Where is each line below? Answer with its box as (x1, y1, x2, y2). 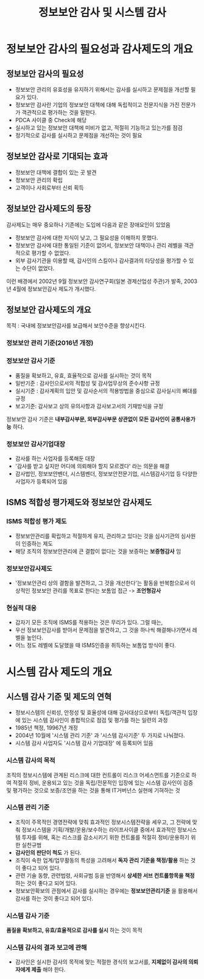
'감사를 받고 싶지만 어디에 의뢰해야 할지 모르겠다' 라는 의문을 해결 (15, 462, 170, 469)
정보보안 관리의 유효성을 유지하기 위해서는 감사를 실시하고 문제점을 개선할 (15, 86, 190, 93)
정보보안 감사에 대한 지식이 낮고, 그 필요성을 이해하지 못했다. (15, 233, 158, 241)
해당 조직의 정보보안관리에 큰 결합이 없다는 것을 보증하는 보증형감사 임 (15, 548, 181, 555)
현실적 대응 (6, 603, 37, 612)
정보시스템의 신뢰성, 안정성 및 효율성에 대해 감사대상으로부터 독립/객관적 (15, 709, 187, 716)
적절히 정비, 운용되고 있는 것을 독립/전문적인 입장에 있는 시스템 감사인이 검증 (12, 779, 194, 786)
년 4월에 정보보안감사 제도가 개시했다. (6, 285, 96, 292)
